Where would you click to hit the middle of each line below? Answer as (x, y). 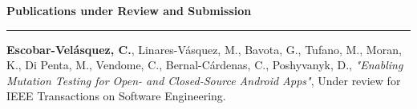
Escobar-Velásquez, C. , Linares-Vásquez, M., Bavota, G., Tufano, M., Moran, (204, 49)
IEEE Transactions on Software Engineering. (116, 96)
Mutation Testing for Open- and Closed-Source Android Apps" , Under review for (204, 80)
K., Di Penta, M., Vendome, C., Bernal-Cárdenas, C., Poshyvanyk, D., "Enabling (205, 65)
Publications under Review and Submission (129, 10)
